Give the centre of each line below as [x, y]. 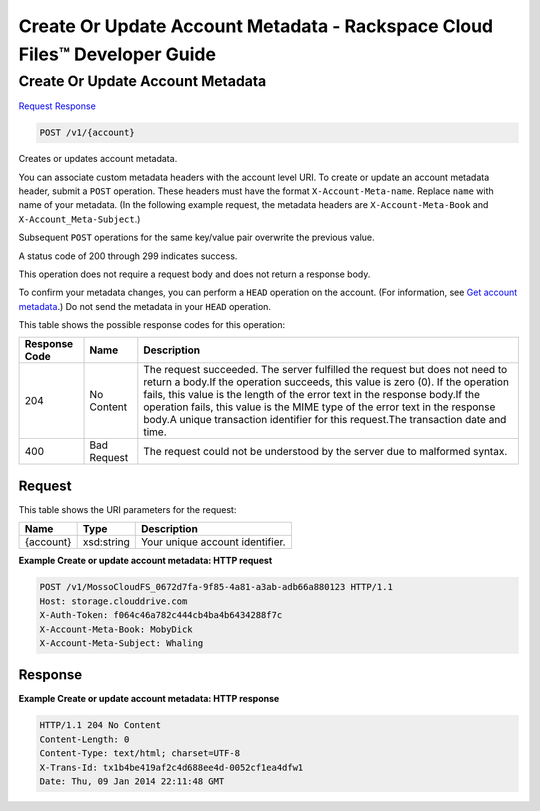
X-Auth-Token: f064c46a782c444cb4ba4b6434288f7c [161, 615]
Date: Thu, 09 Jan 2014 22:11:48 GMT [132, 781]
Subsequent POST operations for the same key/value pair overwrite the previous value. [196, 237]
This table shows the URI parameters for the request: [127, 509]
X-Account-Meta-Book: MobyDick [116, 629]
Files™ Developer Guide [117, 54]
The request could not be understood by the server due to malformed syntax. [325, 452]
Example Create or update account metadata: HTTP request [145, 561]
